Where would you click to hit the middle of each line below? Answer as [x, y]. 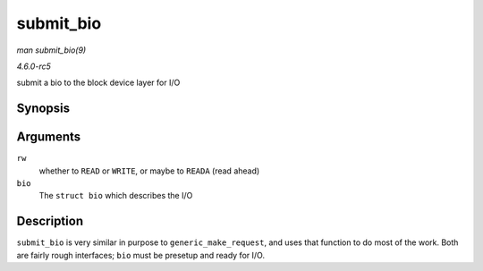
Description [50, 221]
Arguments [49, 137]
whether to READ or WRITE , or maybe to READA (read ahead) [149, 171]
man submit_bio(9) [51, 50]
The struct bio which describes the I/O [116, 196]
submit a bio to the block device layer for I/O [98, 83]
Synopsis [43, 109]
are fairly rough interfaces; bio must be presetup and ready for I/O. [141, 255]
